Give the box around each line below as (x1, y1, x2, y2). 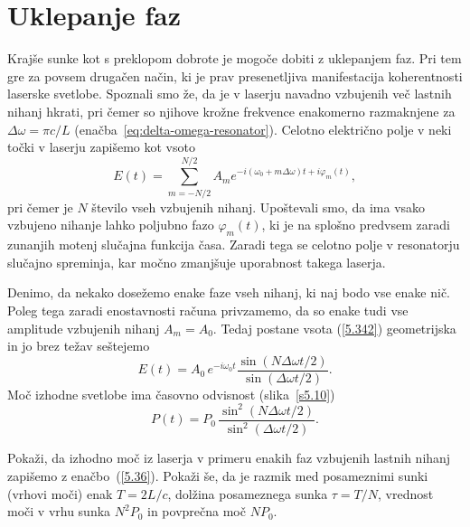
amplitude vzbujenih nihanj (7, 318, 160, 337)
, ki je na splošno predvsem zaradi (261, 215, 450, 234)
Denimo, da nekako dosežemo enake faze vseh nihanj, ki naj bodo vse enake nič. (7, 283, 451, 302)
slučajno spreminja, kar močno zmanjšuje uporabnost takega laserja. (7, 252, 386, 271)
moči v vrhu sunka (7, 502, 111, 521)
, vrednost (378, 484, 434, 503)
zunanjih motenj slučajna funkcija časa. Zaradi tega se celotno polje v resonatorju (7, 235, 460, 254)
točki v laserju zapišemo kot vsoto (7, 137, 195, 156)
